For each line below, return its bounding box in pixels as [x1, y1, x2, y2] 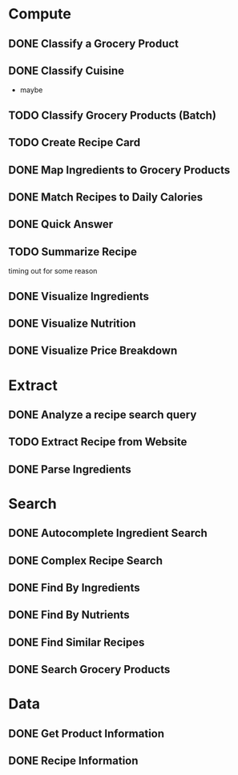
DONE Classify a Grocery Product [8, 37, 179, 51]
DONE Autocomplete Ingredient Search [8, 526, 208, 540]
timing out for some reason [8, 266, 98, 276]
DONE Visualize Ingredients [8, 290, 150, 303]
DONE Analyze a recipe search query [8, 408, 197, 421]
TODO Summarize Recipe [8, 245, 138, 258]
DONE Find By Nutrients [8, 608, 130, 622]
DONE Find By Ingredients [8, 581, 140, 594]
